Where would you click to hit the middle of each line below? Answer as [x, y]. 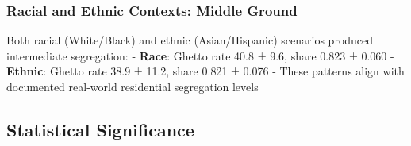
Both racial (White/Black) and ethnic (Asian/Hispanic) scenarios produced [190, 40]
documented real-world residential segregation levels [133, 86]
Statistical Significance [100, 129]
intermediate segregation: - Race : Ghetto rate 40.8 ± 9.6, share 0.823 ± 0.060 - [200, 55]
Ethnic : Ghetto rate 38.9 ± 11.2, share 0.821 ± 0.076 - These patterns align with [205, 71]
